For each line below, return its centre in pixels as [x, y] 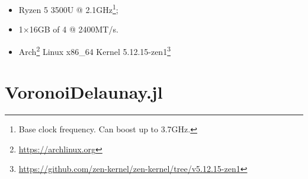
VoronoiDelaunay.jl [84, 92]
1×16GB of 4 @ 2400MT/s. [68, 29]
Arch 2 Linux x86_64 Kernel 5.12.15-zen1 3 [94, 50]
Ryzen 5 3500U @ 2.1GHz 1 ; [68, 9]
